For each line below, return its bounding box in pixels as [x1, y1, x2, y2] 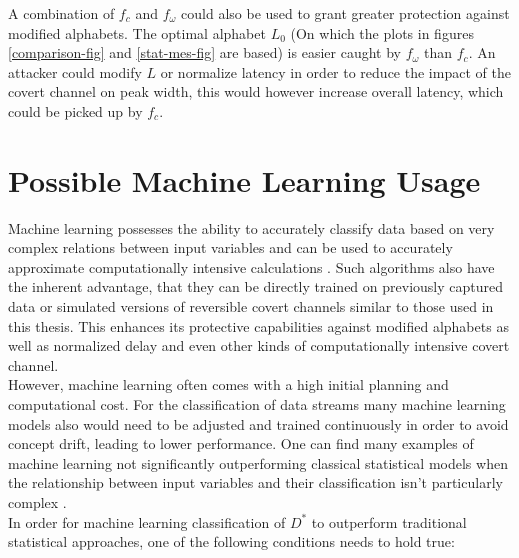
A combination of [8, 3, 115, 23]
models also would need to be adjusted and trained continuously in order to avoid [8, 413, 509, 434]
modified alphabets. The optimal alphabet [8, 22, 266, 43]
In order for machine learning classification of [8, 511, 286, 532]
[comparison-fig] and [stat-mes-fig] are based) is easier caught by [8, 42, 401, 63]
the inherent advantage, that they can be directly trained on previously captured [8, 276, 503, 297]
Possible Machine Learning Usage [8, 159, 481, 200]
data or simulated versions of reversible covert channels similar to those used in [8, 296, 494, 317]
